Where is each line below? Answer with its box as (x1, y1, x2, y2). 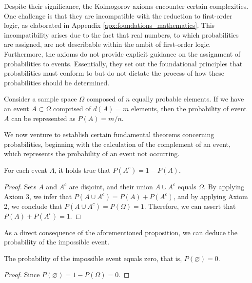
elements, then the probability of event (131, 103, 247, 113)
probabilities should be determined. (4, 77, 110, 87)
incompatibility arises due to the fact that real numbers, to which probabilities (4, 29, 239, 40)
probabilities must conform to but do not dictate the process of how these (4, 68, 224, 78)
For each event (4, 164, 47, 175)
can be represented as (11, 113, 76, 123)
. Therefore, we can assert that (144, 201, 236, 211)
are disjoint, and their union (69, 181, 153, 191)
